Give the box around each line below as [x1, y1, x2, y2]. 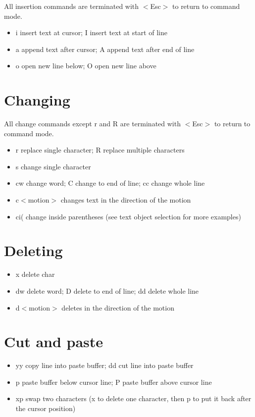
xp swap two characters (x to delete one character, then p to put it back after [15, 393, 252, 404]
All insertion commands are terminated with [4, 1, 139, 11]
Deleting [4, 240, 63, 261]
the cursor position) [15, 403, 76, 414]
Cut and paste [4, 331, 103, 352]
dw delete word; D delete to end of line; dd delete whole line [15, 285, 199, 296]
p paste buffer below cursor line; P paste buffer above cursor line [15, 376, 212, 387]
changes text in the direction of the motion [60, 195, 191, 205]
